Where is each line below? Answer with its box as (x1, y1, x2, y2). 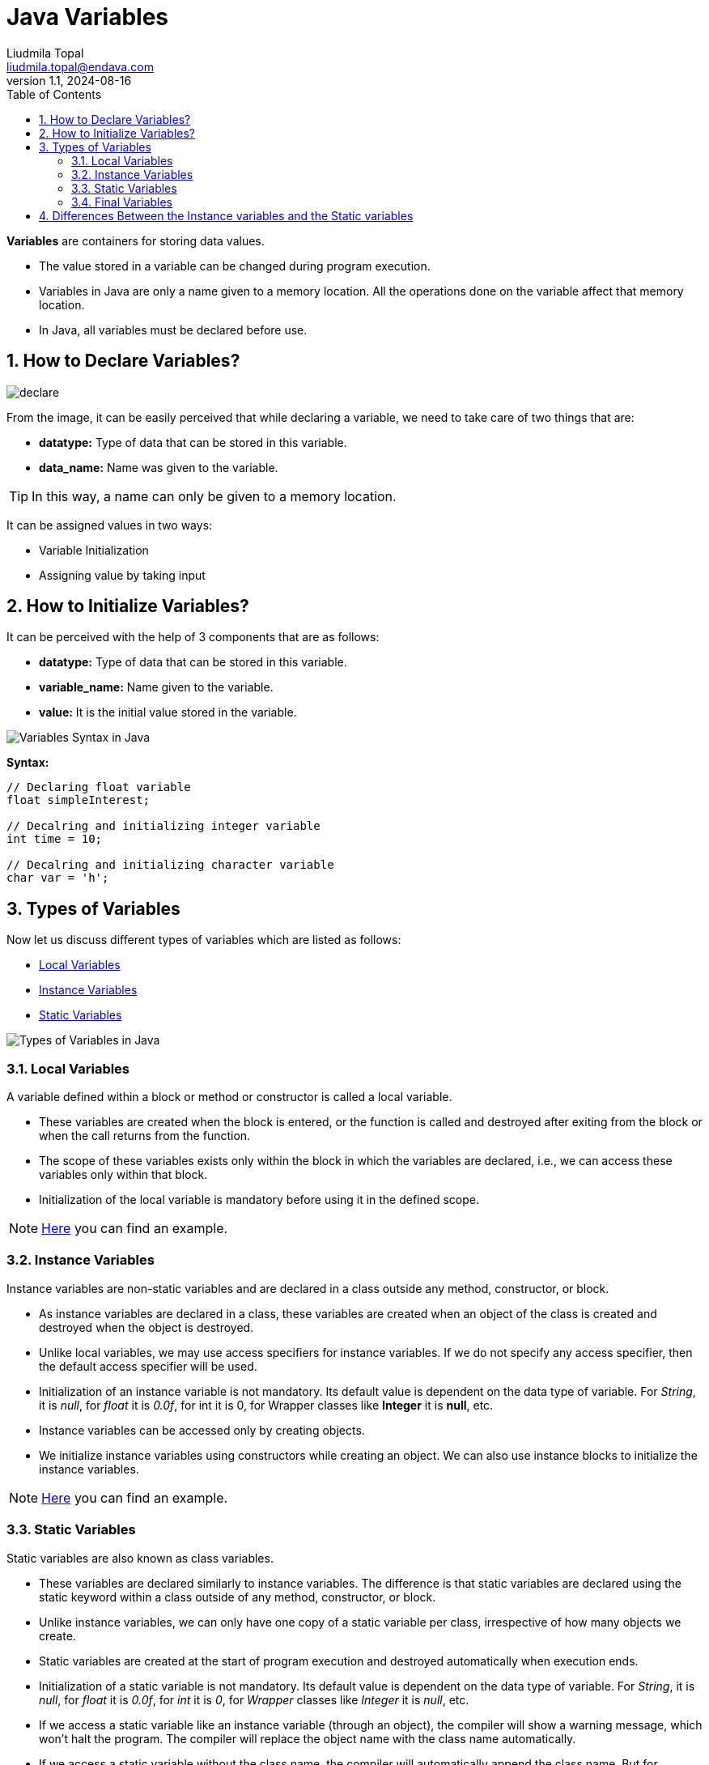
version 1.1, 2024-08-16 (6, 73, 132, 87)
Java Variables (6, 3, 169, 31)
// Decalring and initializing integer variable (6, 819, 321, 833)
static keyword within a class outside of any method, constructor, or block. (39, 1589, 436, 1604)
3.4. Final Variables (71, 194, 173, 209)
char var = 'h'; (6, 871, 109, 885)
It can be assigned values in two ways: (6, 517, 213, 532)
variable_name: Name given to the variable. (39, 680, 274, 695)
